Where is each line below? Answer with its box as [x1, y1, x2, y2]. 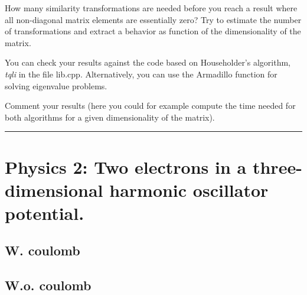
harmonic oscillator [109, 177, 269, 202]
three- [252, 154, 302, 179]
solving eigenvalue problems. [5, 79, 107, 92]
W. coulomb [5, 241, 80, 260]
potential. [5, 200, 84, 225]
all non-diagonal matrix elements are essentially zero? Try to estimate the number [5, 13, 302, 25]
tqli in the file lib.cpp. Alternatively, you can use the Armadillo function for [5, 67, 277, 80]
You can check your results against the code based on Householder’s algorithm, [5, 56, 290, 69]
